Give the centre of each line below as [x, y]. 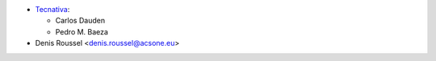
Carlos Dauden [80, 21]
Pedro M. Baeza [82, 31]
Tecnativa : [52, 9]
